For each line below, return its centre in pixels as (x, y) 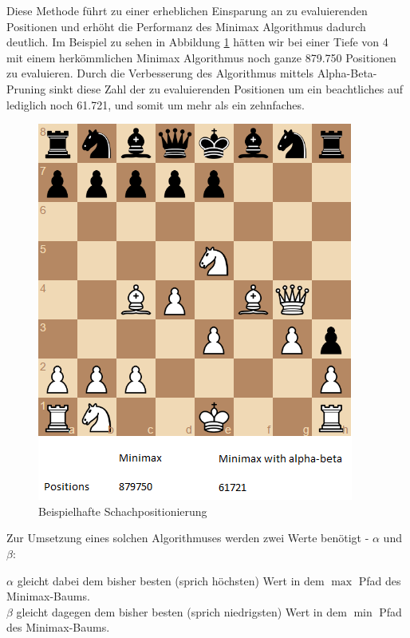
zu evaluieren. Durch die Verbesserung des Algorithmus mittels (160, 73)
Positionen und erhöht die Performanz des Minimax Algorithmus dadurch (186, 26)
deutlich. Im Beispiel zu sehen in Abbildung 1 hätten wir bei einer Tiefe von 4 (197, 42)
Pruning (26, 88)
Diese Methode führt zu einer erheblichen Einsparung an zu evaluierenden (187, 10)
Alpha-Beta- (347, 73)
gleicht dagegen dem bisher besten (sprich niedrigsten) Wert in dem (181, 611)
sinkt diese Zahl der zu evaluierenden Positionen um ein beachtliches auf (226, 88)
